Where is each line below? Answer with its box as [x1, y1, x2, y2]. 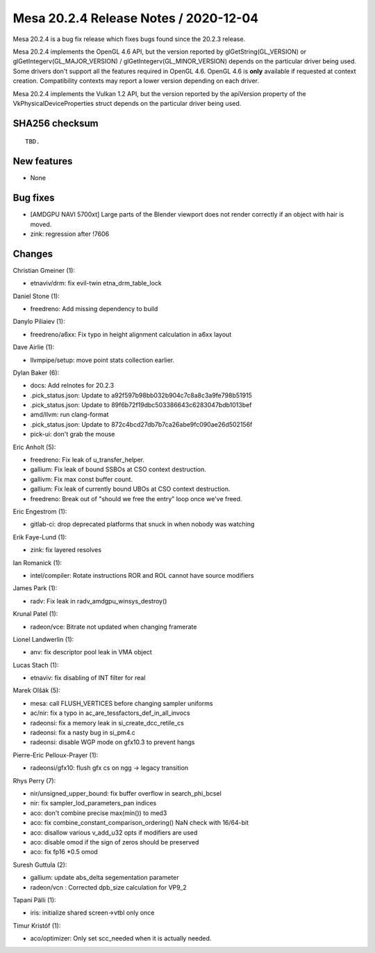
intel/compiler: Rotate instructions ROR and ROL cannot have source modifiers [30, 571, 254, 579]
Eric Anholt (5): [12, 443, 56, 451]
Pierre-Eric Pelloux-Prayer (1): [12, 750, 99, 759]
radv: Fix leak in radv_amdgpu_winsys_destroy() [30, 597, 167, 605]
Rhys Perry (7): [12, 776, 56, 785]
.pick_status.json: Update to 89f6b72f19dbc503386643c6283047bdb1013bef [30, 401, 252, 409]
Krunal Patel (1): [12, 610, 58, 618]
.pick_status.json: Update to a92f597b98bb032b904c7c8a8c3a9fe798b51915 [30, 391, 253, 400]
